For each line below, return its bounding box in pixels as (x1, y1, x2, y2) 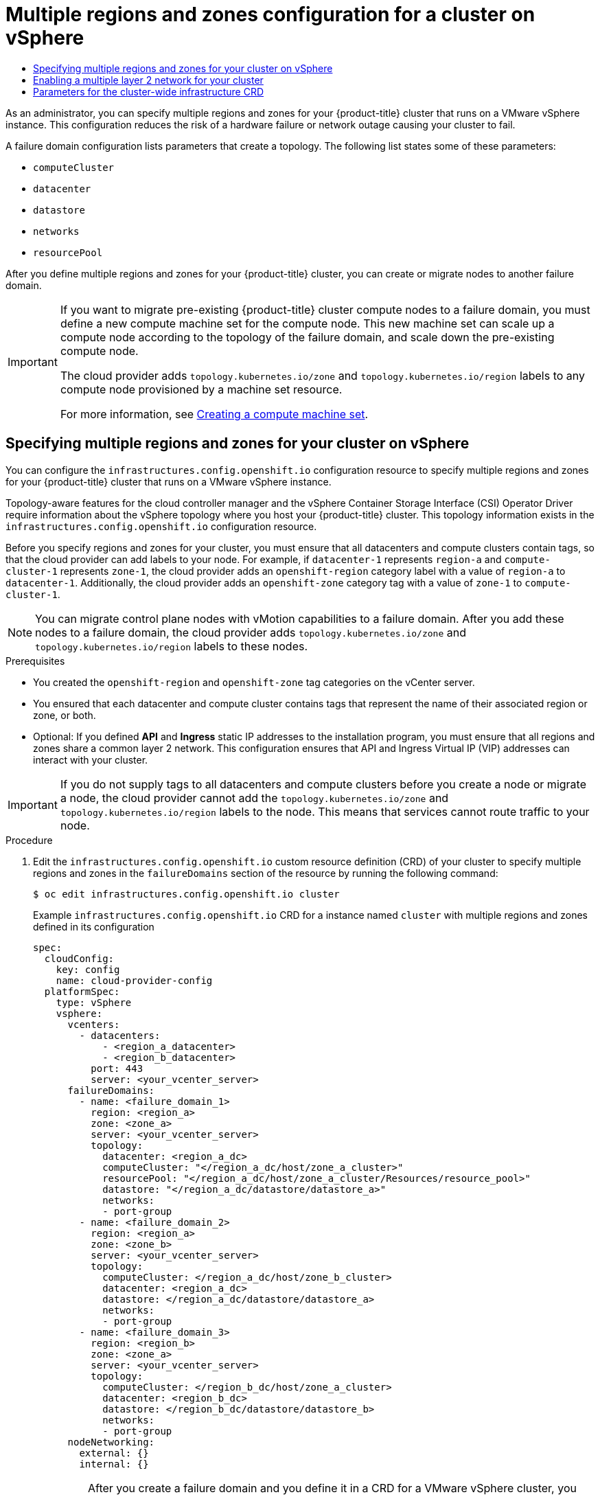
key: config (56, 963, 120, 975)
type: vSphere (56, 996, 132, 1008)
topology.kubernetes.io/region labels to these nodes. (35, 639, 308, 653)
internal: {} (79, 1458, 149, 1470)
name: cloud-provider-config (56, 974, 213, 986)
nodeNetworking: (67, 1436, 155, 1448)
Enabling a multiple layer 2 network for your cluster (33, 73, 264, 86)
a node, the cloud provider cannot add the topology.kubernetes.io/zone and (60, 790, 449, 805)
